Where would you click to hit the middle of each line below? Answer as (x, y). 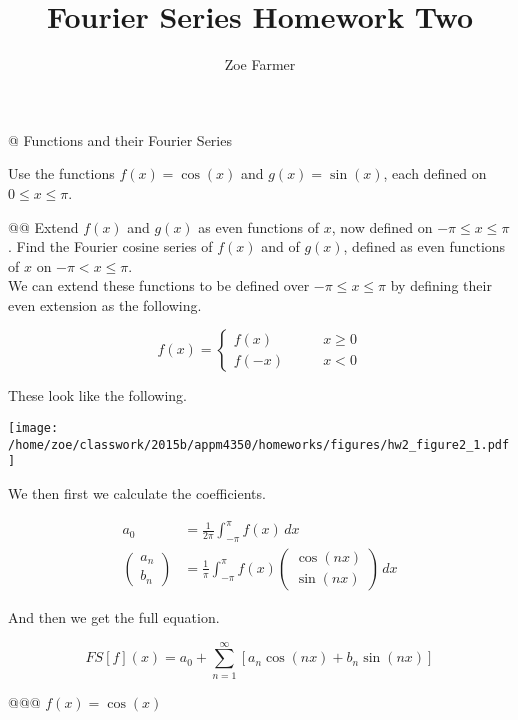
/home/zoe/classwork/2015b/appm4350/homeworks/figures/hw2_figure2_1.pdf (259, 444)
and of (280, 246)
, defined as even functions (424, 246)
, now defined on (382, 226)
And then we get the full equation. (114, 616)
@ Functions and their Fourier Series (120, 139)
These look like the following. (97, 395)
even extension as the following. (105, 304)
